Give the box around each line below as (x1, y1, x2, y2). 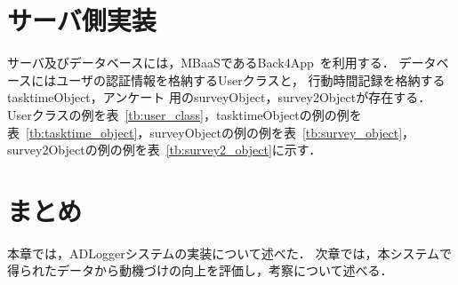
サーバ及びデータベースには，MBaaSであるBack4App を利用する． (7, 53, 395, 72)
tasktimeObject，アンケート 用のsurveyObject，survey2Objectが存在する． (7, 88, 431, 107)
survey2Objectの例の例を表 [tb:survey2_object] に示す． (7, 140, 322, 159)
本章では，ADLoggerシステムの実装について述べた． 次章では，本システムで (7, 243, 453, 262)
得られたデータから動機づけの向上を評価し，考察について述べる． (7, 261, 393, 280)
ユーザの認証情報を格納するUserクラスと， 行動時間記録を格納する (56, 70, 446, 89)
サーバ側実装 (7, 2, 157, 38)
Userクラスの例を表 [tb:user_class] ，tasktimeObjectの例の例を (7, 105, 362, 123)
